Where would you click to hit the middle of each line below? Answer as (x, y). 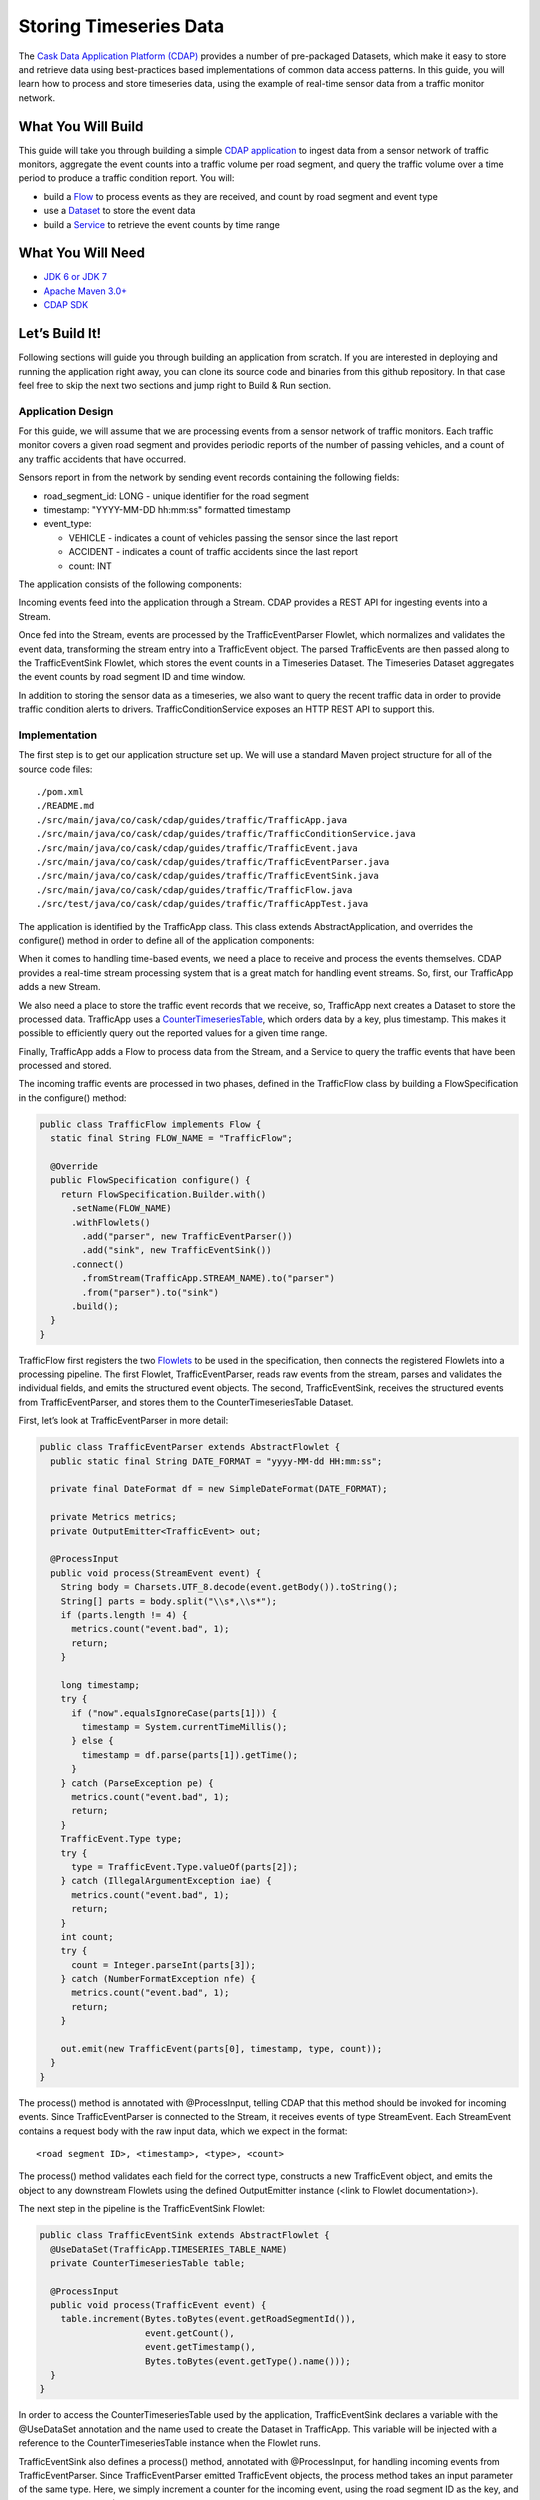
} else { (92, 1741)
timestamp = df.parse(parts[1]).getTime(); (190, 1754)
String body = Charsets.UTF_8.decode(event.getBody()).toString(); (229, 1587)
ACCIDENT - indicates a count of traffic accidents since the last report (213, 552)
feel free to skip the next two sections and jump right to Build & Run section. (175, 385)
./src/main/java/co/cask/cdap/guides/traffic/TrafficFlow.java (194, 889)
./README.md (65, 806)
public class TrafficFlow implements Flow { (150, 1124)
